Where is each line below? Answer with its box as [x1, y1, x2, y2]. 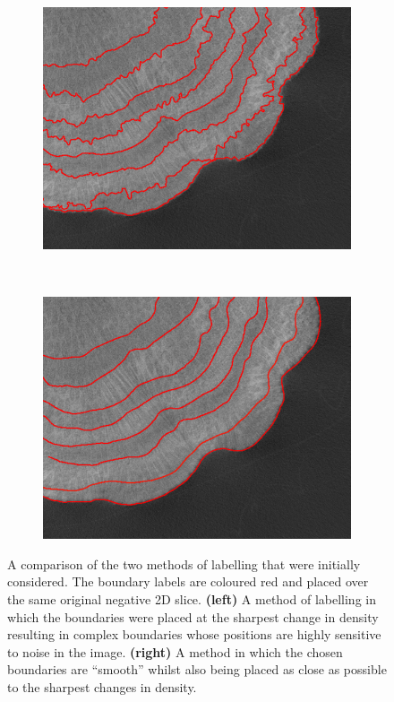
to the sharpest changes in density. [7, 677, 197, 696]
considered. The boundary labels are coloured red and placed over [7, 572, 369, 591]
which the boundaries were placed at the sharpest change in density [7, 607, 379, 626]
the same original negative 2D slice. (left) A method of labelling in [7, 589, 376, 608]
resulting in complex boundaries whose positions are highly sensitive [7, 625, 381, 644]
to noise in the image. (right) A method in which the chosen [7, 642, 343, 661]
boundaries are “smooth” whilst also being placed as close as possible [7, 660, 387, 679]
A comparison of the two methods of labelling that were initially [7, 554, 361, 573]
